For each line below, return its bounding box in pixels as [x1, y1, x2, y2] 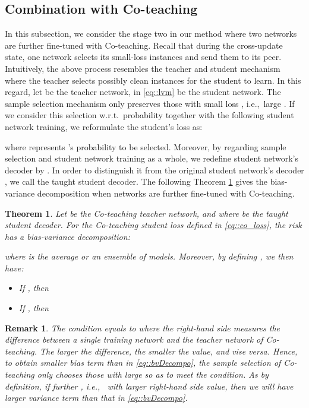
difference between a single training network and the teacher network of [5, 333, 263, 346]
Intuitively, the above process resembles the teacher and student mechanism [5, 62, 280, 74]
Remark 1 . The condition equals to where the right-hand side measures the [5, 321, 280, 334]
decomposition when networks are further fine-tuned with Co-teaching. [37, 186, 295, 199]
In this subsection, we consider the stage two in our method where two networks [5, 27, 297, 40]
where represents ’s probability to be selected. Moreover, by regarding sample [5, 140, 286, 153]
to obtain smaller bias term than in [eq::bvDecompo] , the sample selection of [5, 356, 281, 369]
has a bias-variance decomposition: [5, 230, 130, 242]
